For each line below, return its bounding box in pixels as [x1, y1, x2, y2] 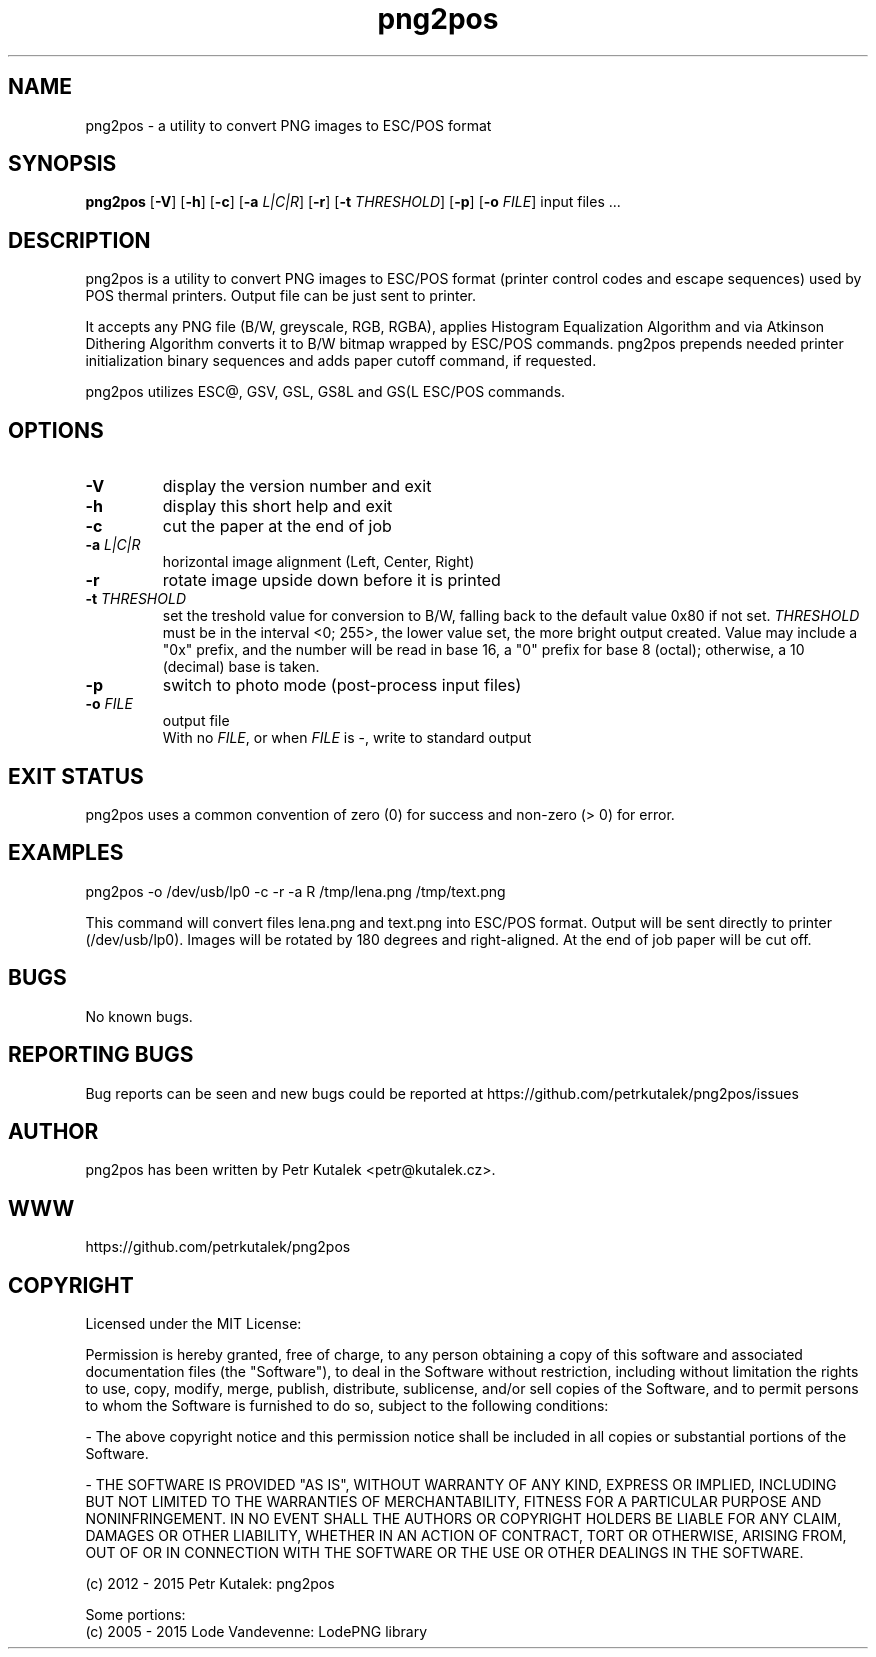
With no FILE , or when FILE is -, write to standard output [162, 729, 532, 747]
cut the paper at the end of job [162, 516, 392, 537]
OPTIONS [8, 417, 104, 443]
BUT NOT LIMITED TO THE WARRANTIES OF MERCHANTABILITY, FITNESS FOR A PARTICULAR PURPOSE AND [85, 1493, 822, 1511]
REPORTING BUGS [8, 1042, 194, 1068]
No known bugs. [85, 1007, 193, 1025]
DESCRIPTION [8, 227, 151, 253]
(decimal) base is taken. [162, 658, 320, 676]
